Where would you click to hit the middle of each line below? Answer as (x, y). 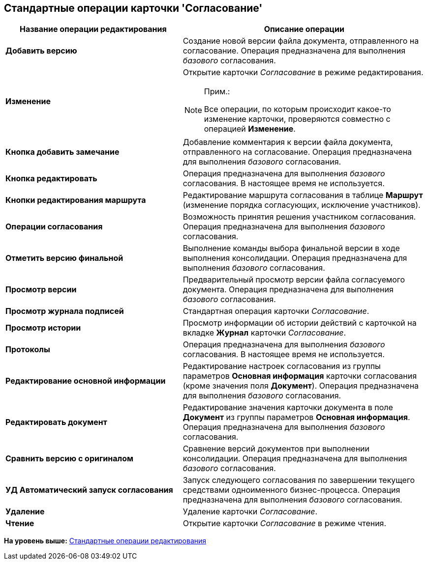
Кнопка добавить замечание (62, 152)
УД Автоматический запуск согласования (89, 490)
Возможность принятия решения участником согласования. (299, 217)
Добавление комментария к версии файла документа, (288, 142)
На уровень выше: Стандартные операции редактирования (105, 541)
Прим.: (217, 92)
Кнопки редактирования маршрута (76, 200)
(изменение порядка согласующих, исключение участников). (302, 205)
